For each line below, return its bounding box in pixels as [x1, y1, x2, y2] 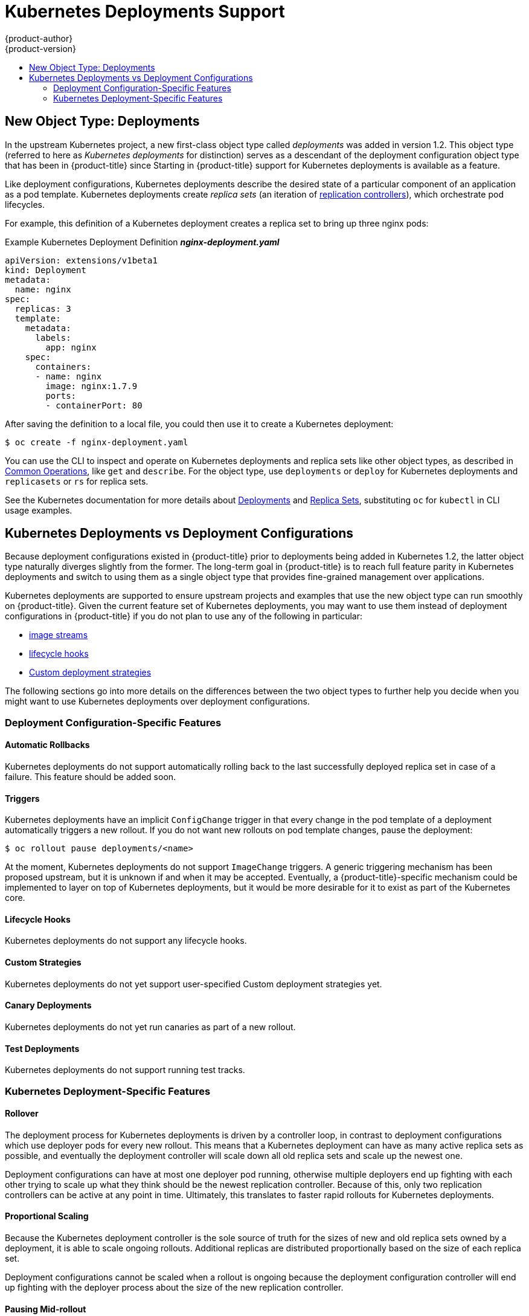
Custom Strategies [5, 957, 82, 968]
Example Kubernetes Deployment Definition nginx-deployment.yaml [5, 236, 280, 247]
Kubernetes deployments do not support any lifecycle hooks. [5, 935, 247, 946]
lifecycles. [5, 199, 45, 210]
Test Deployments [5, 1043, 80, 1054]
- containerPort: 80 [45, 400, 143, 410]
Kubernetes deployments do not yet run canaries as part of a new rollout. [5, 1021, 296, 1032]
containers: [35, 361, 92, 372]
